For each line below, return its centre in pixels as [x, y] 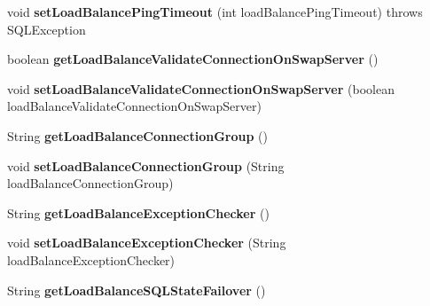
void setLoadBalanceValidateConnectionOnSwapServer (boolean [201, 88]
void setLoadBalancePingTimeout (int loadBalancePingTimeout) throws [215, 12]
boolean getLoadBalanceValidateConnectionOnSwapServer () [193, 59]
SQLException [47, 29]
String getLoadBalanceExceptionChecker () [138, 212]
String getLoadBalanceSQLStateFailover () [137, 290]
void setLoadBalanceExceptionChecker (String [147, 243]
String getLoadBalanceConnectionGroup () [137, 135]
